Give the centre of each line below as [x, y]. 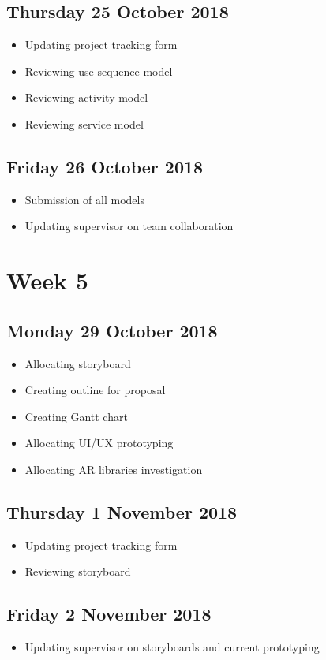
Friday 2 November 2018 [109, 614]
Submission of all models [84, 199]
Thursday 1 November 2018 [122, 511]
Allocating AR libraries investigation [114, 469]
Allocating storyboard [78, 363]
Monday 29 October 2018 [112, 330]
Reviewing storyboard [78, 571]
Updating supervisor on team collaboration [129, 226]
